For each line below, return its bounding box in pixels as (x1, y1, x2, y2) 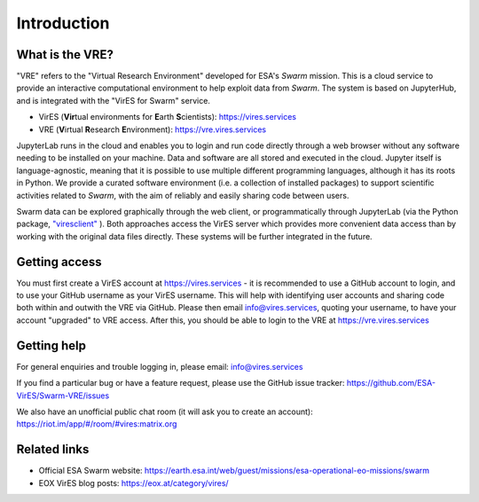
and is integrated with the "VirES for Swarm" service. (16, 95, 210, 106)
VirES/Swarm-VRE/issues (16, 390, 110, 401)
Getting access (16, 254, 102, 270)
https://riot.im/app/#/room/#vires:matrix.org (16, 419, 177, 429)
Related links (16, 442, 90, 457)
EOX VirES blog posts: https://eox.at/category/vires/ (38, 477, 230, 488)
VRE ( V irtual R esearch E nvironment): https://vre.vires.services (38, 124, 266, 135)
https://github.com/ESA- (346, 378, 436, 388)
